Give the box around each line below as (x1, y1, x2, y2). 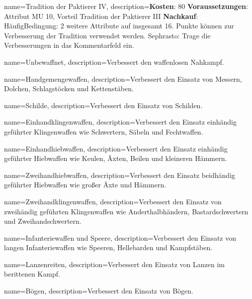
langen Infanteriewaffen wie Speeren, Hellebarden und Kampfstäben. (4, 242, 213, 253)
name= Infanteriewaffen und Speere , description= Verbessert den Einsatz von (4, 232, 237, 243)
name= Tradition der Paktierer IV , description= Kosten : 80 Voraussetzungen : (4, 1, 248, 11)
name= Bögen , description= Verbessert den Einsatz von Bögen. (4, 286, 193, 296)
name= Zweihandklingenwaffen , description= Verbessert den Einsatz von (4, 196, 222, 206)
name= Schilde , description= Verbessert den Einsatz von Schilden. (4, 100, 203, 110)
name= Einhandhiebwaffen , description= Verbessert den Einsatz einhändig (4, 143, 228, 153)
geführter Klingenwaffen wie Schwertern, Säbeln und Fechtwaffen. (4, 126, 203, 137)
